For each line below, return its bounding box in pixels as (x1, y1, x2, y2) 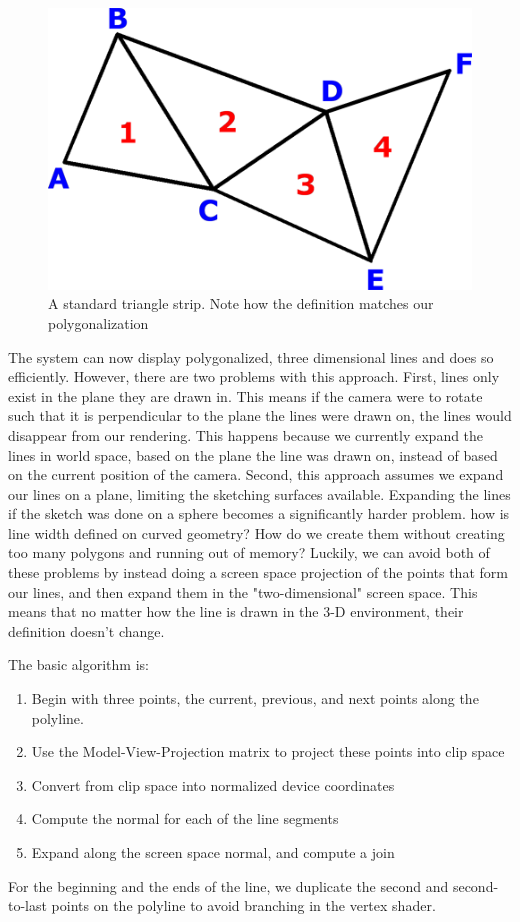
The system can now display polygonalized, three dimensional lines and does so (8, 346, 494, 367)
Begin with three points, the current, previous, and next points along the (31, 688, 479, 709)
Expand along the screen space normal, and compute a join (31, 842, 395, 863)
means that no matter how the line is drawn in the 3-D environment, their (8, 601, 464, 622)
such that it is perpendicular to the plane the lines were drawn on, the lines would (8, 405, 512, 426)
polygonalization (48, 312, 149, 333)
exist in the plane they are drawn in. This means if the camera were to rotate (8, 385, 483, 406)
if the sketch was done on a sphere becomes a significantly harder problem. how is (8, 503, 510, 524)
